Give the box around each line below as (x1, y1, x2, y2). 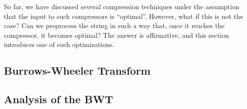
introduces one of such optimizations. (4, 39, 115, 49)
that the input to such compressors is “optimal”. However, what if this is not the (4, 11, 243, 21)
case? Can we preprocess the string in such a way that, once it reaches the (4, 20, 225, 31)
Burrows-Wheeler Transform (4, 63, 151, 78)
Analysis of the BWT (4, 92, 114, 107)
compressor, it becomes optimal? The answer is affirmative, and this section (4, 30, 229, 40)
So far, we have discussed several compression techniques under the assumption (4, 1, 239, 11)
